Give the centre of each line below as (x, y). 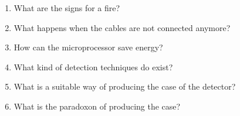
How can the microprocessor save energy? (88, 47)
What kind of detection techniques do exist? (93, 66)
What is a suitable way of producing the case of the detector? (125, 86)
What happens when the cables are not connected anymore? (122, 27)
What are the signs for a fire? (67, 8)
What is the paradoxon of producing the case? (97, 106)
